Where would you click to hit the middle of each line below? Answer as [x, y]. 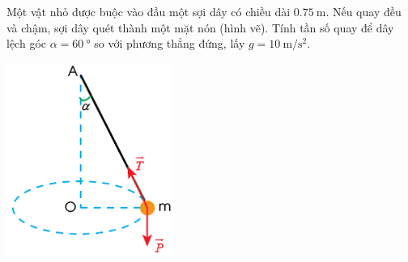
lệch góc [26, 43]
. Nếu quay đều [363, 11]
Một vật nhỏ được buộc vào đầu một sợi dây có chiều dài [149, 11]
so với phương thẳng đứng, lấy [170, 43]
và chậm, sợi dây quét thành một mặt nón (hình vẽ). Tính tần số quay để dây [200, 27]
